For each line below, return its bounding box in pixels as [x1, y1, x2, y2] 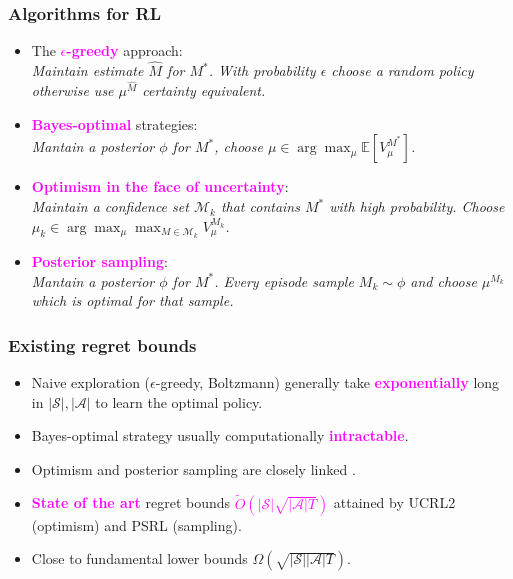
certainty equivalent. [142, 80, 266, 101]
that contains [220, 196, 300, 217]
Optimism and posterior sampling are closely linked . [31, 458, 356, 479]
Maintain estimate [31, 60, 144, 81]
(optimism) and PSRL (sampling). [31, 514, 242, 535]
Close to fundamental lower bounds [31, 548, 248, 569]
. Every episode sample [214, 270, 354, 291]
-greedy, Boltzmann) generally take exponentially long [155, 372, 500, 393]
